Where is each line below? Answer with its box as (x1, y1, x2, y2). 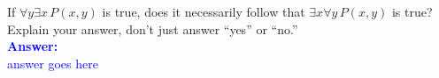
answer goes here (7, 53, 98, 72)
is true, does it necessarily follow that (102, 3, 305, 20)
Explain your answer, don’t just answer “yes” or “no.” (7, 19, 298, 38)
